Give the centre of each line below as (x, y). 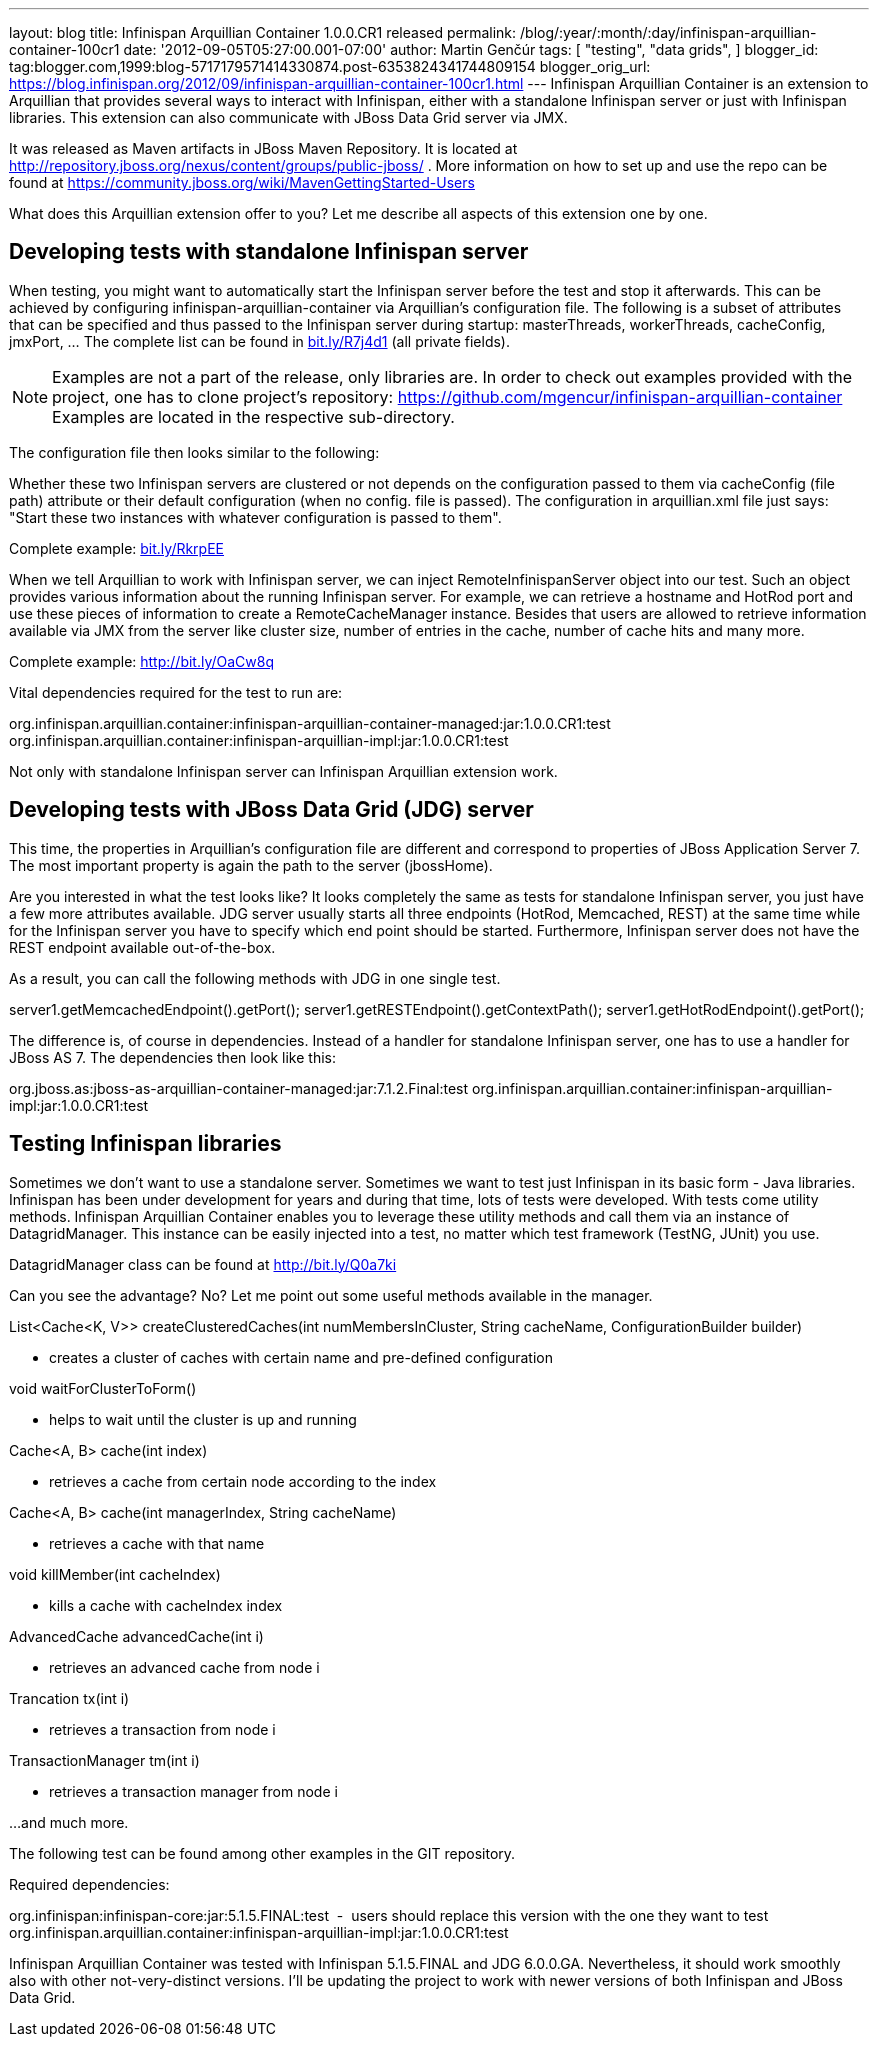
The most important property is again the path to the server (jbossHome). (251, 865)
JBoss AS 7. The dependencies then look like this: (172, 1057)
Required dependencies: (89, 1884)
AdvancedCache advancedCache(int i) (136, 1636)
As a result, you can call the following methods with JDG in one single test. (255, 978)
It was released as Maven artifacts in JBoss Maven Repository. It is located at (263, 148)
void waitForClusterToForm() (103, 1388)
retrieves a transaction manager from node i (193, 1791)
